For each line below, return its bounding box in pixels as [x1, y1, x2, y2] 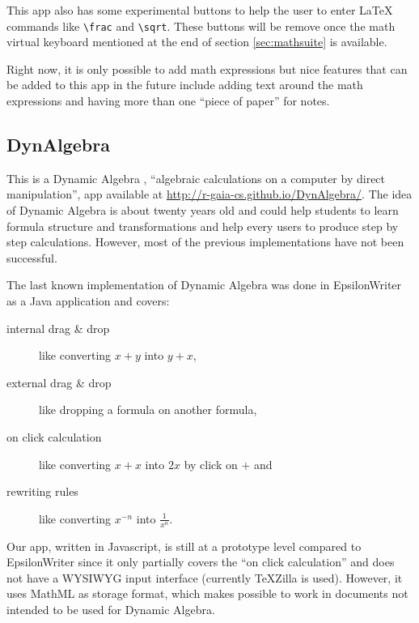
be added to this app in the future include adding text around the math [6, 76, 363, 93]
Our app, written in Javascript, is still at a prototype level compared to [6, 537, 362, 554]
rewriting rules [6, 483, 78, 500]
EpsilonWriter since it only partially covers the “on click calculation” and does [6, 553, 395, 570]
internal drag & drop [6, 319, 110, 336]
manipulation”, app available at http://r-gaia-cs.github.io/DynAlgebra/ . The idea [6, 186, 413, 203]
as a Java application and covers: [6, 292, 170, 309]
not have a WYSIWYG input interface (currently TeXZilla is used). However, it [6, 569, 403, 586]
